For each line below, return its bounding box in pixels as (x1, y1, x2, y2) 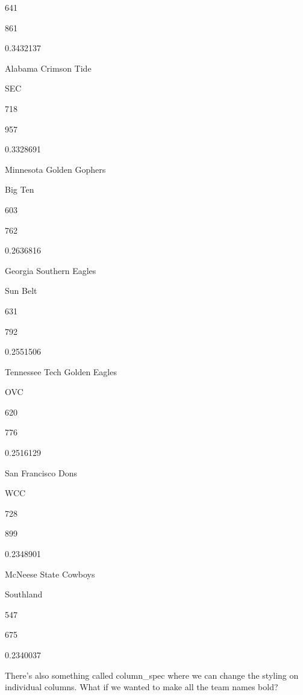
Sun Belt (5, 284, 37, 297)
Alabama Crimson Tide (5, 61, 92, 74)
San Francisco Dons (5, 466, 77, 479)
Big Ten (5, 183, 34, 196)
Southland (5, 588, 43, 600)
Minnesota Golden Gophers (5, 163, 106, 175)
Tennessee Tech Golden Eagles (5, 365, 117, 378)
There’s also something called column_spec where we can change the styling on (5, 669, 299, 681)
